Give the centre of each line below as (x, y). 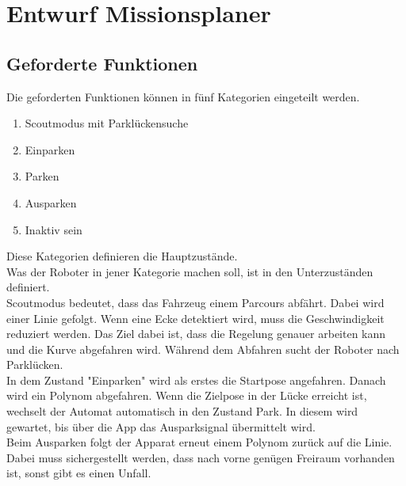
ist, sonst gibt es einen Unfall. (79, 473)
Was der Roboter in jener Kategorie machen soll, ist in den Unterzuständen (190, 271)
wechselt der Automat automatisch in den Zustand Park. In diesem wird (182, 411)
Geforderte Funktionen (102, 63)
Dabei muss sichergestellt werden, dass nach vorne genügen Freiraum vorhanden (201, 457)
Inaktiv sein (54, 229)
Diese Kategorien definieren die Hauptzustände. (122, 256)
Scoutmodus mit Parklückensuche (107, 123)
